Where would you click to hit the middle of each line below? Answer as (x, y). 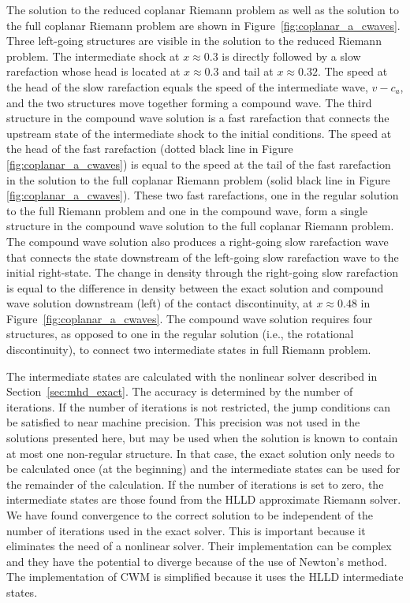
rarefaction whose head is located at (93, 71)
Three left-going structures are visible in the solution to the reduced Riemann (194, 41)
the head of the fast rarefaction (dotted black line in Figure (150, 149)
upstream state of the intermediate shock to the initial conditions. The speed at (199, 133)
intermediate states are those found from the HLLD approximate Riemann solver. (204, 499)
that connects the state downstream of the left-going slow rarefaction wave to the (203, 257)
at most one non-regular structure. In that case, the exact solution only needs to (201, 453)
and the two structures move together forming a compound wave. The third (189, 102)
